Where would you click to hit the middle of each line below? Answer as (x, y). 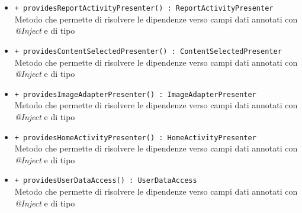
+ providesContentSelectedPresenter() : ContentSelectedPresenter (148, 51)
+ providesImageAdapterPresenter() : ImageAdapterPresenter (135, 94)
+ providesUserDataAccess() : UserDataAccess (106, 181)
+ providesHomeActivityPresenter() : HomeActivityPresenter (135, 138)
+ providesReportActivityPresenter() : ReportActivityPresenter (144, 8)
